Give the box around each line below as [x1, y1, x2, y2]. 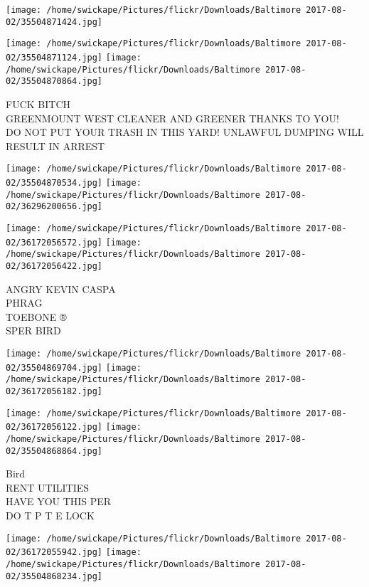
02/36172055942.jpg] [6, 547, 103, 558]
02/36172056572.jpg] [6, 237, 103, 248]
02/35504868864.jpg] [6, 445, 103, 456]
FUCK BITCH [6, 96, 70, 111]
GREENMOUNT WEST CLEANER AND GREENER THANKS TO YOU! [6, 110, 339, 125]
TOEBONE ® [6, 309, 67, 324]
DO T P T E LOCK [6, 507, 95, 522]
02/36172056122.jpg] [6, 422, 103, 433]
